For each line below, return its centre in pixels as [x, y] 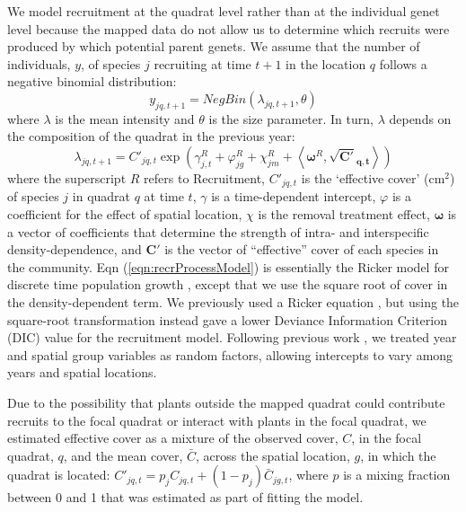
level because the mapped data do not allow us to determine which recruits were [229, 28]
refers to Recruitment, [204, 177]
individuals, [39, 63]
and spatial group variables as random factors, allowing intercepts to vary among [230, 354]
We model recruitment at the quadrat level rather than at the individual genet [224, 11]
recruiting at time [202, 63]
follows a [403, 63]
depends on [420, 118]
